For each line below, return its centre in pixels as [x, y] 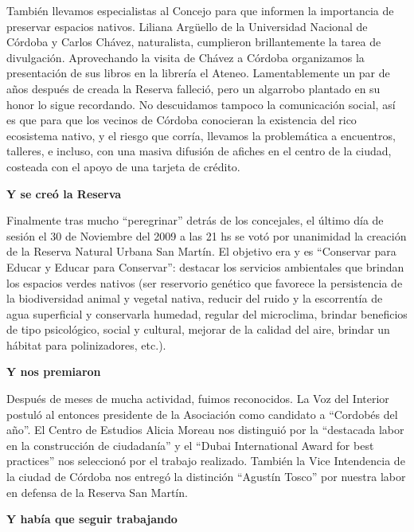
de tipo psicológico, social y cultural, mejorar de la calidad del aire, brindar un [198, 329]
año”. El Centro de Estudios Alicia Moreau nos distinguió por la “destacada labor [205, 430]
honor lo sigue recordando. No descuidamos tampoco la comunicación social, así [201, 104]
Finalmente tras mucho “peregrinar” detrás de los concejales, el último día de [195, 220]
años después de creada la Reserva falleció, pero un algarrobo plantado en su [193, 88]
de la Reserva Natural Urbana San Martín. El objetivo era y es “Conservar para [201, 251]
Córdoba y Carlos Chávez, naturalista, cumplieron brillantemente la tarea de [194, 42]
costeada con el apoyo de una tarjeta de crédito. [123, 166]
